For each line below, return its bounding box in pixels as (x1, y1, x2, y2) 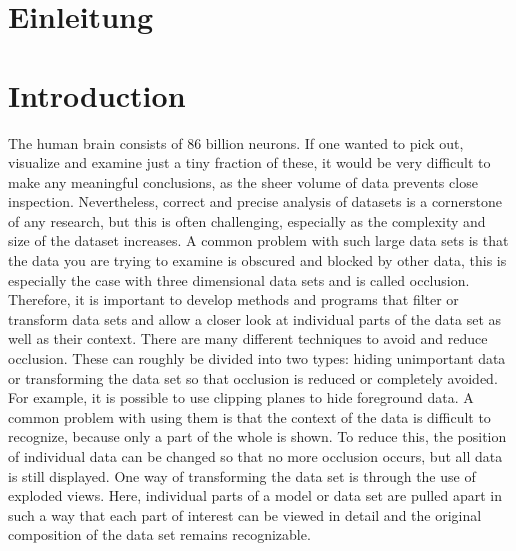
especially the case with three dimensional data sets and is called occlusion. (8, 269, 470, 290)
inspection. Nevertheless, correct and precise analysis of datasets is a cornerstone (8, 191, 503, 212)
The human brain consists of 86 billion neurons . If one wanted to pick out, (8, 132, 464, 153)
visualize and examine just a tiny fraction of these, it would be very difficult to (8, 152, 491, 173)
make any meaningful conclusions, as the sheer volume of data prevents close (8, 171, 478, 192)
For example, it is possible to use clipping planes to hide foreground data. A (8, 387, 474, 408)
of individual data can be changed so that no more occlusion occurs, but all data (8, 446, 503, 466)
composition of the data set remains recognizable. (8, 524, 311, 545)
